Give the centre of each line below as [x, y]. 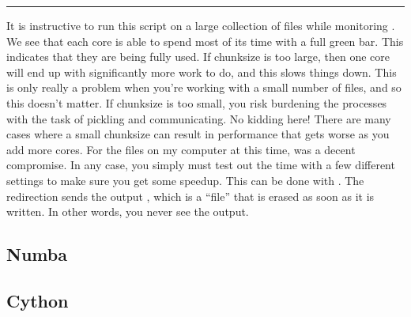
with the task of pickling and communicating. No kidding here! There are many [199, 118]
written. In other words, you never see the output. [128, 211]
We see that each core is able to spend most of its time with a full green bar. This [205, 41]
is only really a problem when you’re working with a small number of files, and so [204, 87]
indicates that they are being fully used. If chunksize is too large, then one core [198, 57]
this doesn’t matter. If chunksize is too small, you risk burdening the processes [197, 102]
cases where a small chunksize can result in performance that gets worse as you [198, 134]
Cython [38, 300]
